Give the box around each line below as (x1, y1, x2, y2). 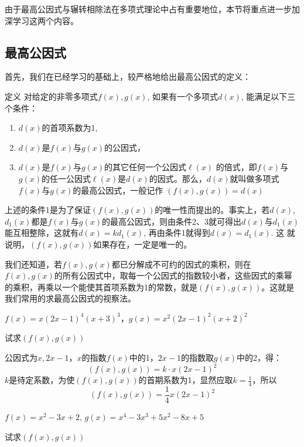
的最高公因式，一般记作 (73, 184, 163, 196)
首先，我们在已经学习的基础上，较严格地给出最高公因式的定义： (5, 70, 251, 83)
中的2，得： (237, 351, 282, 364)
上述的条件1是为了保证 (5, 204, 91, 216)
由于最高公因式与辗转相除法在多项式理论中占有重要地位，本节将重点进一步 (5, 3, 292, 15)
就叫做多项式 (230, 172, 279, 184)
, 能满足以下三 (241, 90, 296, 102)
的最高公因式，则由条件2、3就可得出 (101, 215, 241, 227)
